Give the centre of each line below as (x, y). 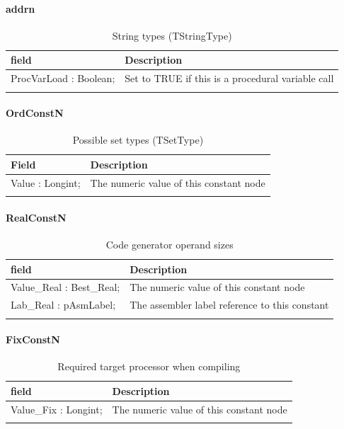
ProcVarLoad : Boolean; (63, 78)
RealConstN (36, 217)
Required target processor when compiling (149, 366)
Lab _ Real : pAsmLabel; (63, 305)
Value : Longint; (46, 182)
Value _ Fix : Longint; (57, 409)
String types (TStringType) (172, 35)
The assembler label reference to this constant (229, 305)
